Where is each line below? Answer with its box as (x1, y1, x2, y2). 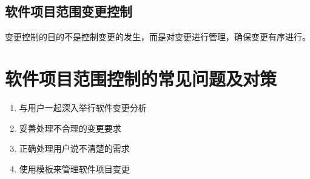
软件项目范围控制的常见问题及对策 (5, 66, 277, 90)
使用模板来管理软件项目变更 (19, 162, 130, 175)
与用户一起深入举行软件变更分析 (19, 101, 147, 113)
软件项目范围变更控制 (5, 2, 132, 21)
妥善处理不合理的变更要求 (19, 121, 121, 134)
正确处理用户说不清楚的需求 (19, 142, 130, 155)
